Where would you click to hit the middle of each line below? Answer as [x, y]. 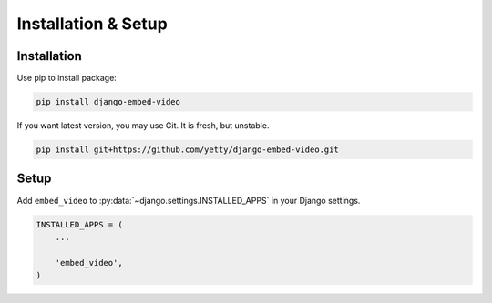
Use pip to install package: [67, 78]
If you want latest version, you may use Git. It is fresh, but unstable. [143, 126]
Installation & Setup [92, 24]
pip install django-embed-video [108, 102]
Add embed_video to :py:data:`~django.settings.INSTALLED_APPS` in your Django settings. [189, 200]
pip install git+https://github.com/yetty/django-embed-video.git [187, 150]
